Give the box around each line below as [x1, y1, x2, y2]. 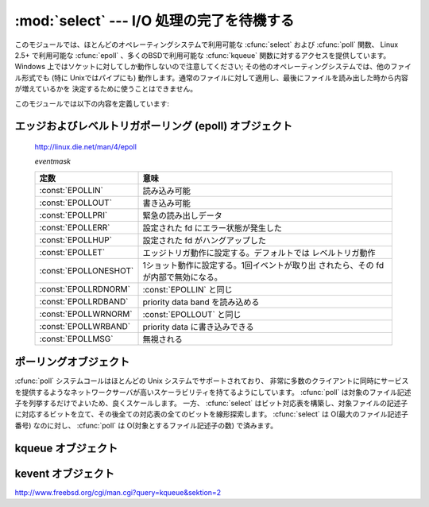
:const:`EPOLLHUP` [39, 234, 113, 246]
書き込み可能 [142, 197, 191, 208]
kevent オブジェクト [14, 466, 115, 480]
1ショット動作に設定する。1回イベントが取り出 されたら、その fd [142, 259, 385, 270]
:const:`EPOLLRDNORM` [39, 283, 131, 294]
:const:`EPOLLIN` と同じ [142, 284, 233, 295]
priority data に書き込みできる [142, 321, 254, 332]
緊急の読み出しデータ [142, 210, 222, 221]
